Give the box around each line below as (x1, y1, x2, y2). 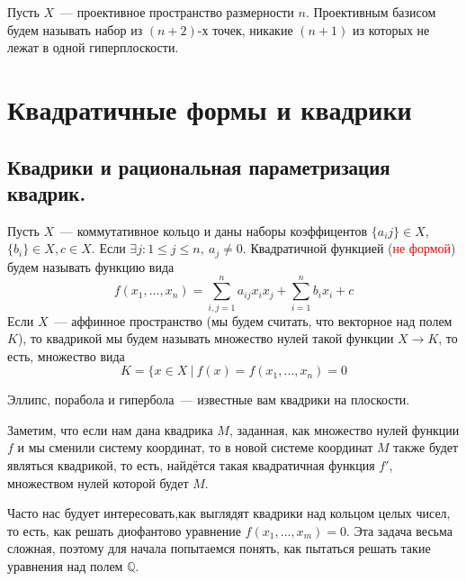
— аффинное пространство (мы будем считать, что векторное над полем (54, 311, 453, 330)
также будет (393, 438, 459, 457)
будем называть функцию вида (7, 257, 175, 276)
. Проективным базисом (305, 3, 436, 21)
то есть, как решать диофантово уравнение (7, 521, 241, 540)
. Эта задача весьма (345, 521, 453, 540)
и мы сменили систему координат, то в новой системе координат (17, 438, 373, 457)
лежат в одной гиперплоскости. (7, 38, 179, 57)
